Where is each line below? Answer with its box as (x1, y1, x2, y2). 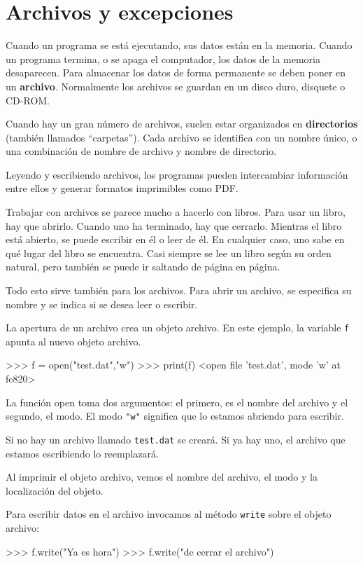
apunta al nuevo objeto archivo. (6, 333, 141, 348)
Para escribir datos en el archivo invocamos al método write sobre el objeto (6, 507, 332, 521)
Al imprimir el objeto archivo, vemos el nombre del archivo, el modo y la (6, 469, 318, 484)
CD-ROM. (6, 92, 50, 107)
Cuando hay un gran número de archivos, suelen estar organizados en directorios (6, 116, 358, 131)
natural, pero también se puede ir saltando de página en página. (6, 259, 280, 274)
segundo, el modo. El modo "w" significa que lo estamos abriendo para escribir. (6, 408, 344, 423)
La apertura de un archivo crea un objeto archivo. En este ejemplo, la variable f (6, 320, 350, 335)
